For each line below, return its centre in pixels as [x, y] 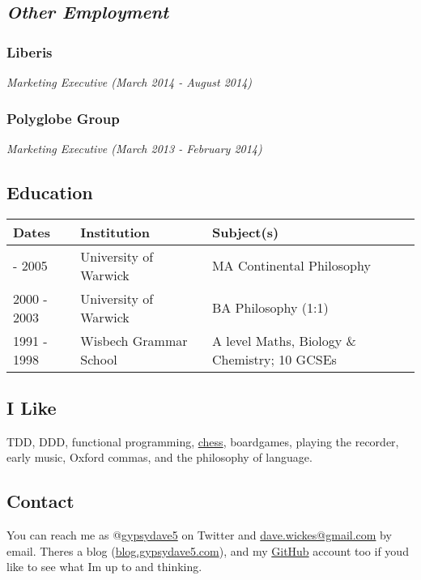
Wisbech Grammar [134, 340]
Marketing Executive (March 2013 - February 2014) [134, 148]
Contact [40, 501]
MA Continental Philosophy [291, 266]
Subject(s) [245, 232]
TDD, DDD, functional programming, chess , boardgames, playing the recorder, [203, 441]
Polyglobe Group [63, 118]
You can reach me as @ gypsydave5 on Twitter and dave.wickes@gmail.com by [199, 535]
